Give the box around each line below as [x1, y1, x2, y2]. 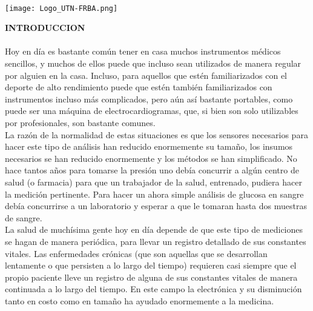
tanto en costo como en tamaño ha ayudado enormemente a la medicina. [5, 294, 274, 307]
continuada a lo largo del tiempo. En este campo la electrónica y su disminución [5, 283, 302, 295]
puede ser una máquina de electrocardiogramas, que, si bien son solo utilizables [5, 104, 298, 117]
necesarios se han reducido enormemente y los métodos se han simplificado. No [5, 152, 297, 164]
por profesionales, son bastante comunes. [5, 116, 156, 129]
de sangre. [5, 211, 42, 224]
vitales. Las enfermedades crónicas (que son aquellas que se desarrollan [5, 247, 268, 259]
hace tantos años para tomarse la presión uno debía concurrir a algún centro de [5, 164, 299, 176]
